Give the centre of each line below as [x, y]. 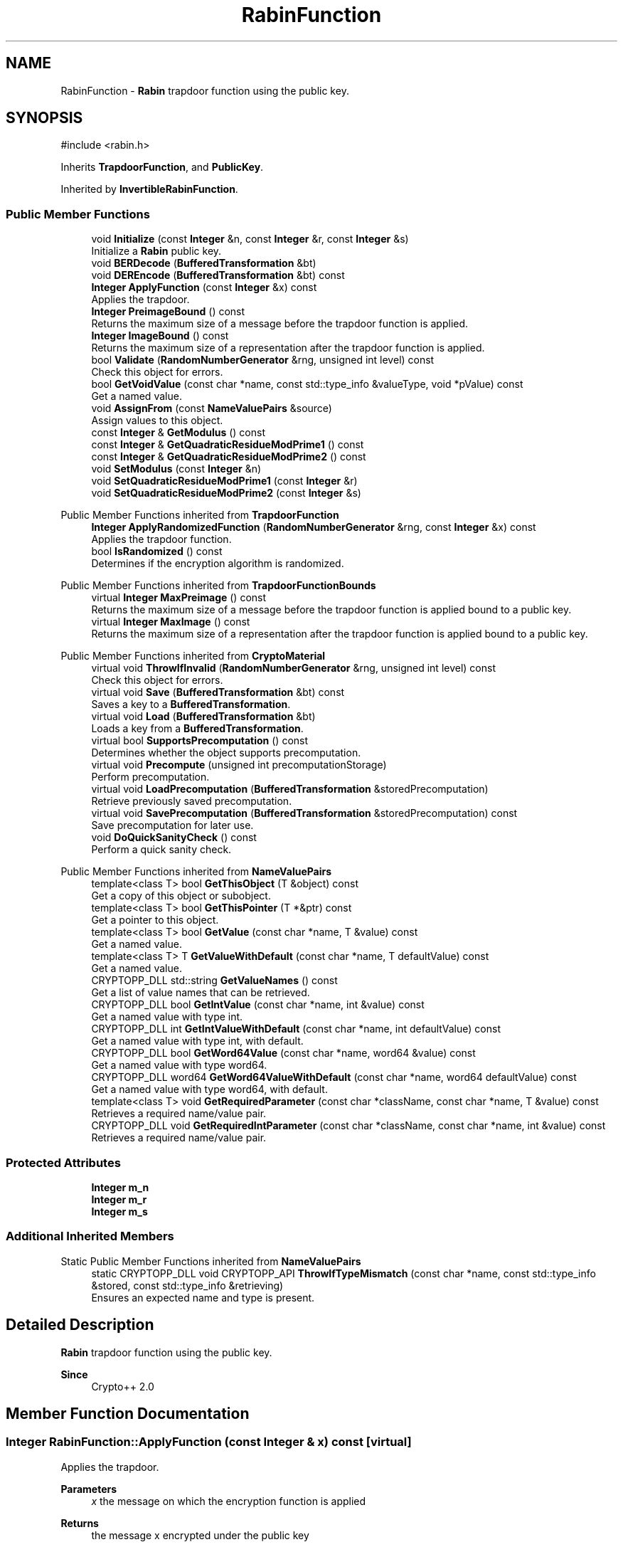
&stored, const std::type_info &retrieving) [187, 1285]
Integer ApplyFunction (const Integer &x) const [204, 287]
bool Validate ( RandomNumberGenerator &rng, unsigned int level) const [263, 360]
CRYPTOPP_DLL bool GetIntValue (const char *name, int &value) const [258, 1005]
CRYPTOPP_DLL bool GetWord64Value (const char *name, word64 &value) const [283, 1053]
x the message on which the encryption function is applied [229, 1501]
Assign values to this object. [157, 421]
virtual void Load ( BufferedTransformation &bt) [203, 717]
